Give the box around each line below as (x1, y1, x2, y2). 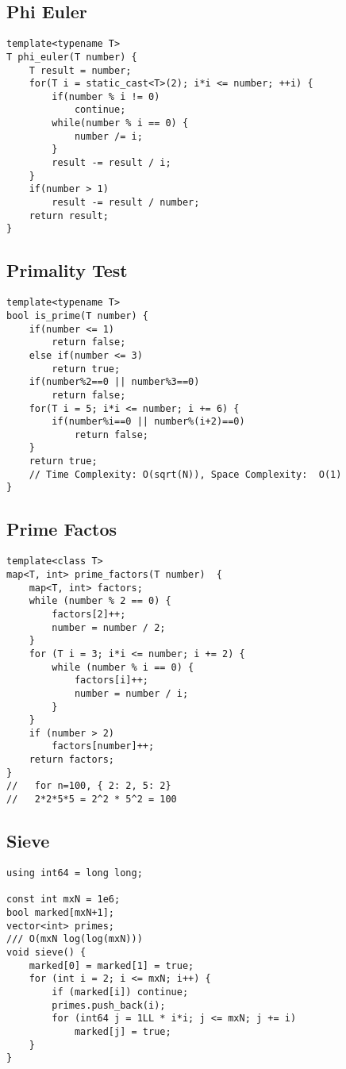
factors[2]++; (52, 608, 126, 620)
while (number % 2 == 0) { (29, 595, 171, 607)
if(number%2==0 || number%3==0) (29, 376, 200, 388)
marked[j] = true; (74, 1025, 171, 1037)
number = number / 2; (52, 621, 166, 633)
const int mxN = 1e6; (6, 894, 121, 906)
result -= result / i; (52, 157, 171, 169)
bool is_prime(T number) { (6, 310, 148, 321)
